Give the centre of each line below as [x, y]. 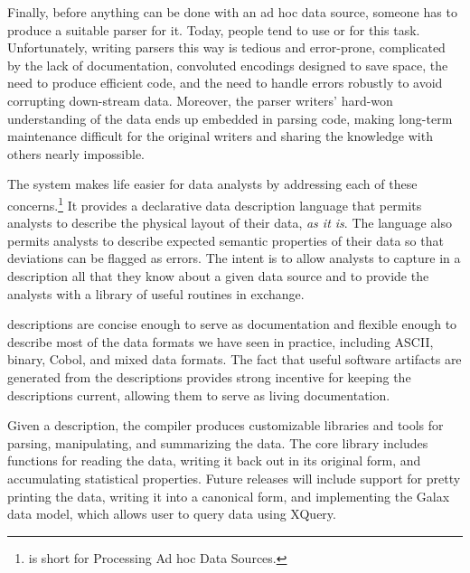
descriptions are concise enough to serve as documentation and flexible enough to [232, 324]
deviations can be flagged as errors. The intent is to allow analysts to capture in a [234, 258]
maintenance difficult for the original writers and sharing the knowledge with [220, 136]
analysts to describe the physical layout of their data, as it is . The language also [230, 223]
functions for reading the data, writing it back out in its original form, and [214, 460]
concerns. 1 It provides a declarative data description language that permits [215, 203]
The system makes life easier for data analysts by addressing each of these [212, 184]
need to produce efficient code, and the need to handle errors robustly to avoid [225, 83]
